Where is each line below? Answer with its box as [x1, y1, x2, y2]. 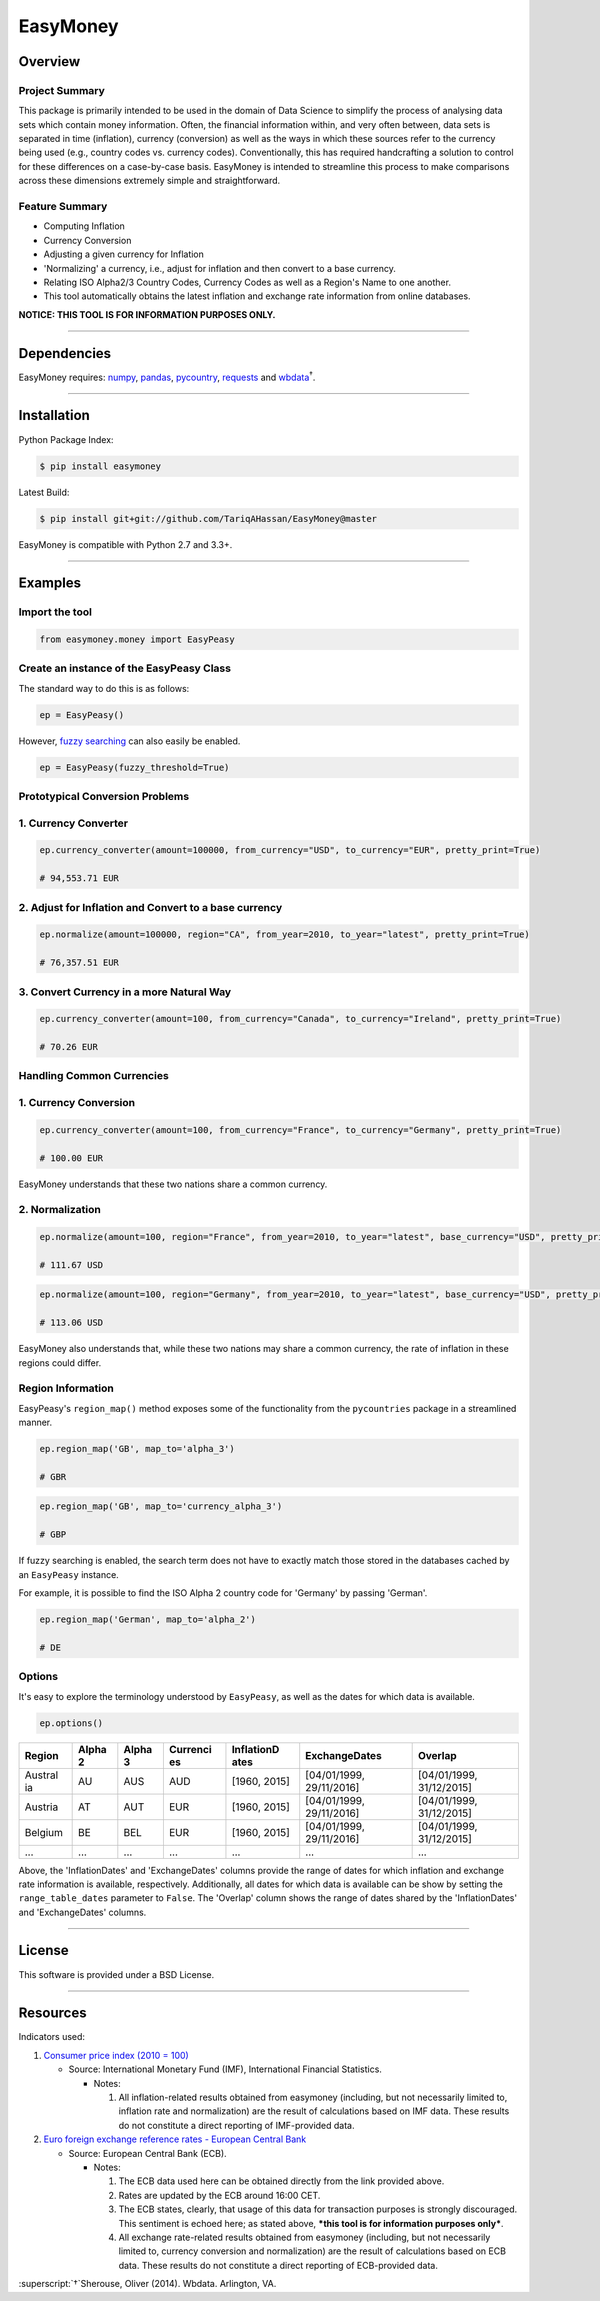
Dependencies [18, 345, 112, 362]
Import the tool [18, 605, 92, 619]
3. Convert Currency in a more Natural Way [18, 985, 232, 999]
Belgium [24, 1825, 64, 1839]
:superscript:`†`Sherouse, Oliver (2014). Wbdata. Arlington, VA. [18, 2278, 277, 2290]
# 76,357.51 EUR [39, 957, 120, 969]
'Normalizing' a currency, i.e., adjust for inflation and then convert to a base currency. [43, 262, 397, 274]
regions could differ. [18, 1356, 102, 1369]
